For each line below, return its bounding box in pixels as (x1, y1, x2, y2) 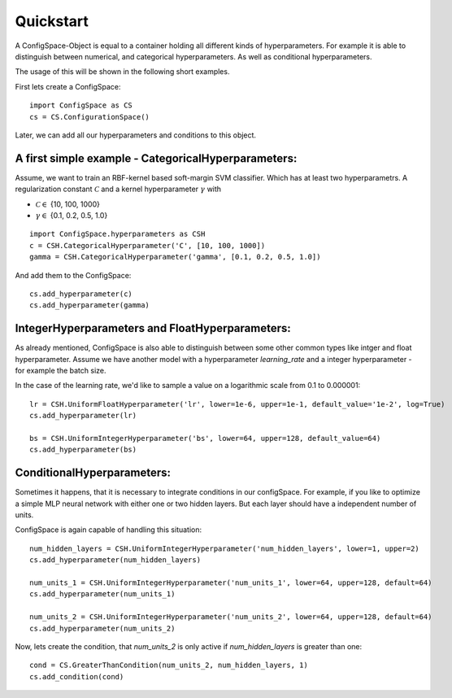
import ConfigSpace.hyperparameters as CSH (29, 229, 206, 239)
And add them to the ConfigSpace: (15, 270, 132, 280)
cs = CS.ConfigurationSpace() (29, 112, 150, 121)
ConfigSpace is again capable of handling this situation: (15, 525, 202, 534)
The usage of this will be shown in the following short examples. (15, 67, 230, 76)
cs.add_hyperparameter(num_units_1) (29, 590, 176, 599)
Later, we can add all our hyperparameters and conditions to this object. (15, 130, 256, 140)
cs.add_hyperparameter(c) (29, 289, 133, 299)
